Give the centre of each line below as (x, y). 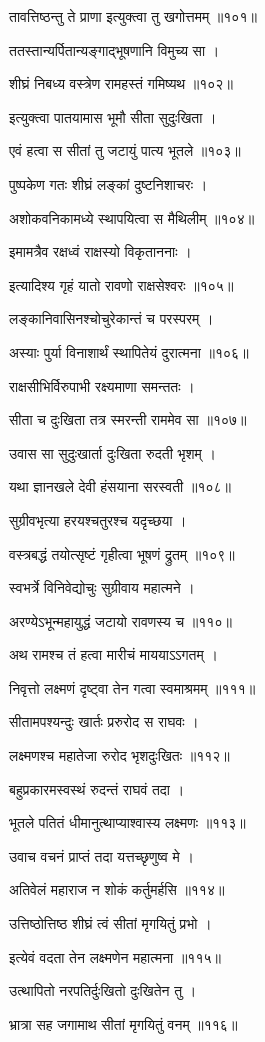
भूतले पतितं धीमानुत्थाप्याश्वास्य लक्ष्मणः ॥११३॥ (127, 822)
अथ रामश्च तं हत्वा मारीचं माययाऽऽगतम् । (113, 654)
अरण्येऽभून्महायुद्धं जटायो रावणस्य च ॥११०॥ (120, 620)
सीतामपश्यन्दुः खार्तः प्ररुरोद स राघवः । (104, 721)
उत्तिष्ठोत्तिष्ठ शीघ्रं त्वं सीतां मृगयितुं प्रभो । (110, 923)
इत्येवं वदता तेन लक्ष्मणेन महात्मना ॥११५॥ (115, 956)
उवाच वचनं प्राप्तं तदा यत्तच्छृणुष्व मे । (101, 855)
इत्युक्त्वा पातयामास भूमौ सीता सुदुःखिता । (113, 116)
